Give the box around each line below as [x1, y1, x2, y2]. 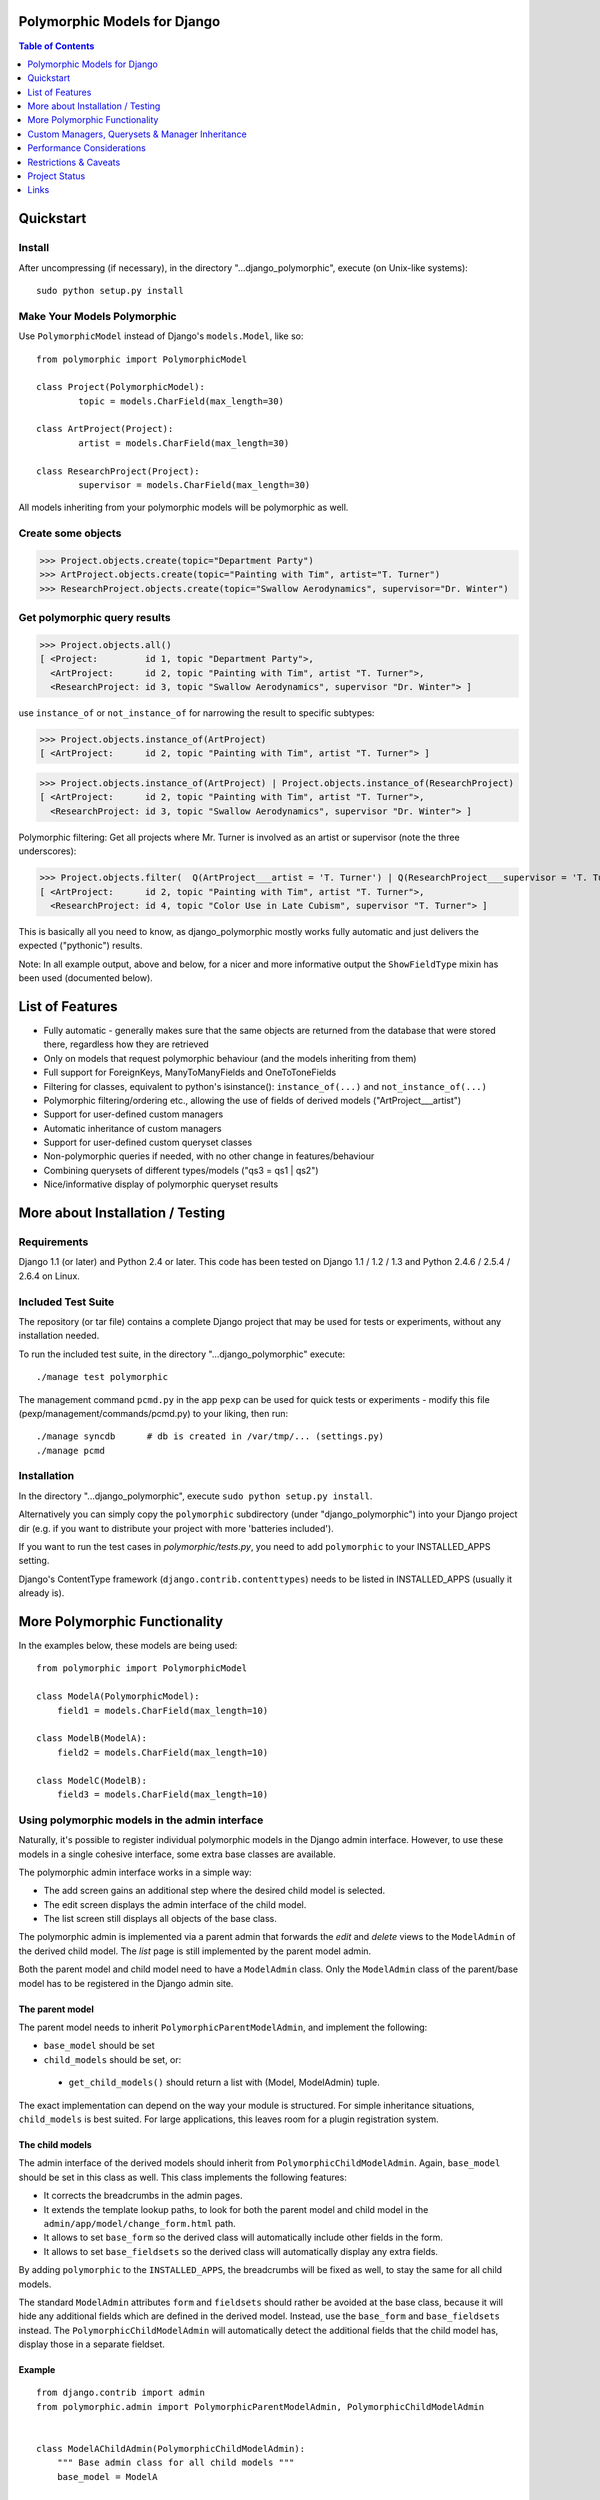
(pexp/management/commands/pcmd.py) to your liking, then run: [18, 1407, 289, 1419]
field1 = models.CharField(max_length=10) [56, 1705, 269, 1716]
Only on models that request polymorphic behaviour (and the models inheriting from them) [43, 1052, 417, 1064]
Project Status [27, 170, 86, 182]
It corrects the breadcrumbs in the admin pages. [43, 2190, 243, 2202]
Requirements [18, 1235, 89, 1249]
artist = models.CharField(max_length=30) [78, 437, 290, 449]
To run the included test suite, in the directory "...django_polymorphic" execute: [18, 1348, 346, 1360]
